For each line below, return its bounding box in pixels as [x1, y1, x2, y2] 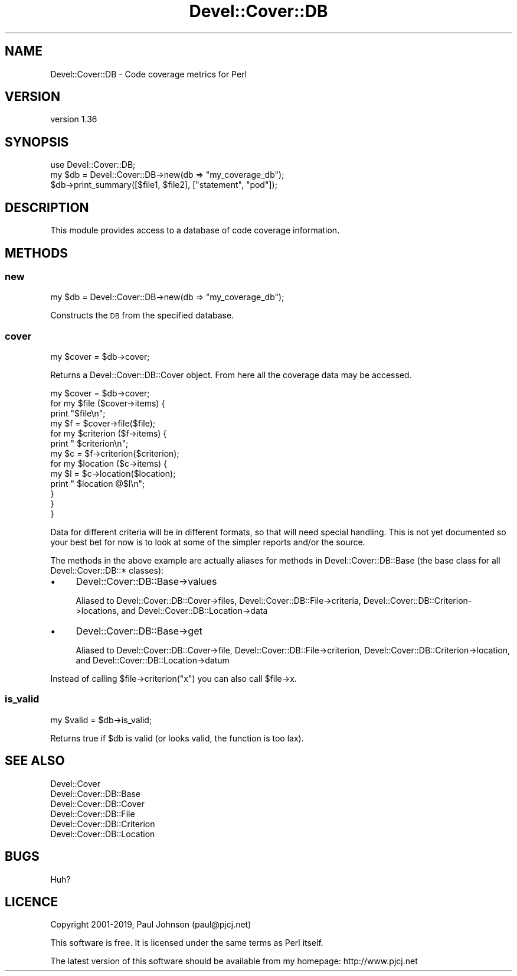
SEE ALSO [5, 753, 65, 769]
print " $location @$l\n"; [50, 479, 145, 489]
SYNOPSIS [5, 134, 69, 149]
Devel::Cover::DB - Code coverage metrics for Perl [50, 69, 247, 79]
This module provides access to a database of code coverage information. [50, 225, 340, 236]
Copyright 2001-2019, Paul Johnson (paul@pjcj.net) [50, 919, 251, 930]
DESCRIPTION [5, 200, 89, 215]
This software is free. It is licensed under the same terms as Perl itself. [50, 938, 323, 948]
